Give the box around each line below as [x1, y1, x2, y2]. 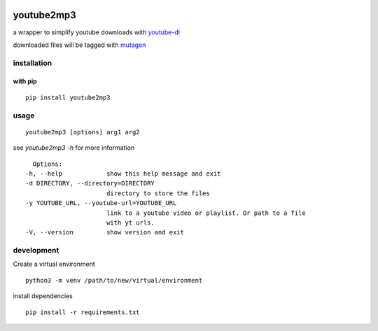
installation [13, 58, 52, 68]
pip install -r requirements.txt [25, 308, 140, 316]
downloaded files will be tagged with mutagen [13, 41, 146, 49]
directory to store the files [106, 189, 210, 197]
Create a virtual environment [13, 260, 96, 269]
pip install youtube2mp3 [25, 93, 111, 101]
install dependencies [13, 292, 73, 300]
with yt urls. [106, 218, 155, 227]
